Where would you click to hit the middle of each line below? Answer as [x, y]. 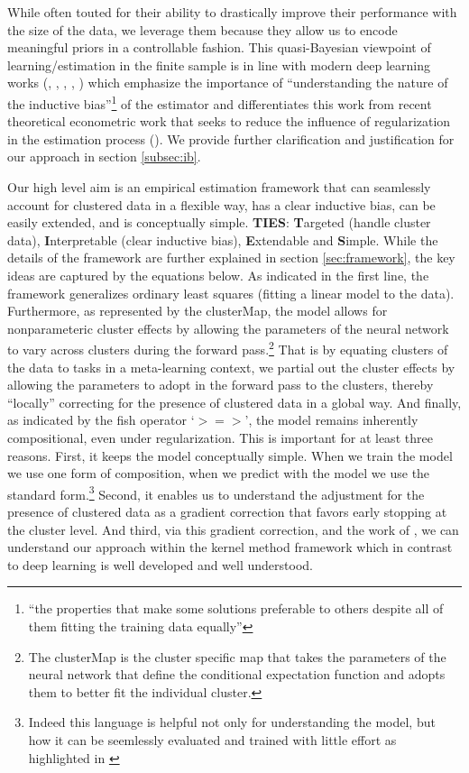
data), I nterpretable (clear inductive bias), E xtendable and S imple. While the [223, 239]
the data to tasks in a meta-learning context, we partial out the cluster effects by [231, 367]
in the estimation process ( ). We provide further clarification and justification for [231, 138]
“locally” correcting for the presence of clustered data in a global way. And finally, [234, 402]
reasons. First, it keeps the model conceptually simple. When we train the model [230, 455]
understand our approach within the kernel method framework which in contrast [230, 547]
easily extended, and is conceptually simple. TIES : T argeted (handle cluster [219, 222]
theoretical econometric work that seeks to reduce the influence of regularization [229, 121]
